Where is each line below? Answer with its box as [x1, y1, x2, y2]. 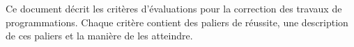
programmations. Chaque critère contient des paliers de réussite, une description [6, 15, 348, 29]
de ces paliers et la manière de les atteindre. [6, 28, 193, 43]
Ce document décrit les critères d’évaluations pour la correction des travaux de [6, 1, 342, 15]
